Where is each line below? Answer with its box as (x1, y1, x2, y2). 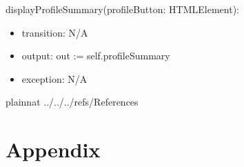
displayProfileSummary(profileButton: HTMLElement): (6, 2, 239, 16)
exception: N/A (21, 71, 88, 86)
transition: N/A (21, 25, 88, 39)
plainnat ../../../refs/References (6, 95, 139, 109)
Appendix (6, 135, 101, 164)
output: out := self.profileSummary (21, 48, 170, 63)
